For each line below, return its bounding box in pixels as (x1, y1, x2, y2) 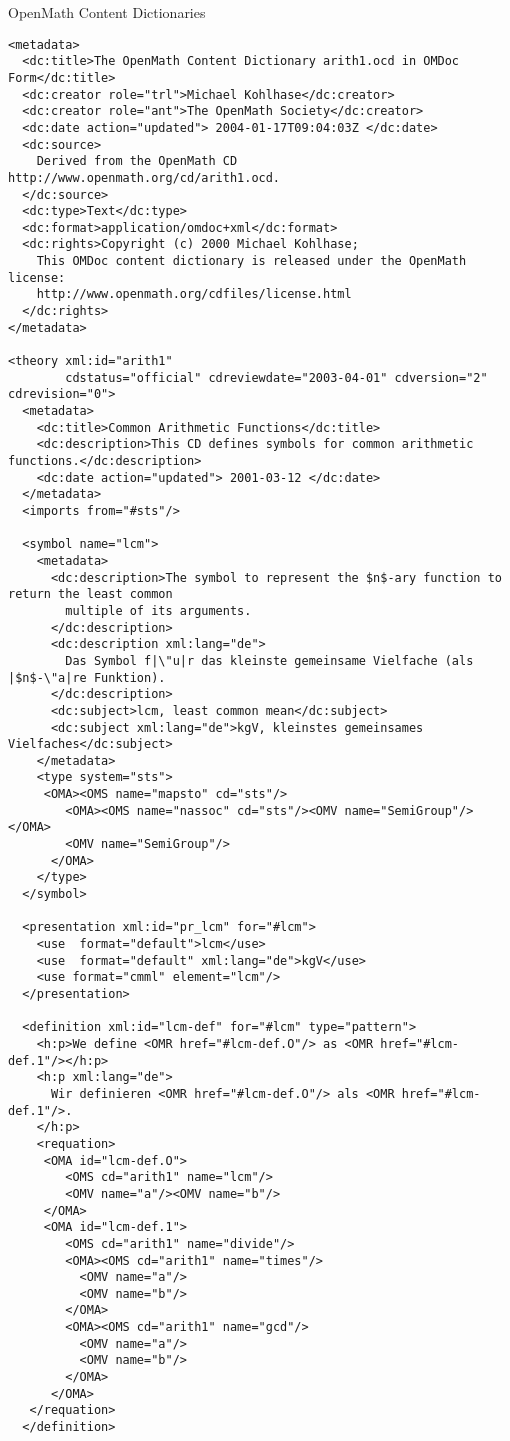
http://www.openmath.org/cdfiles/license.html (36, 287, 352, 302)
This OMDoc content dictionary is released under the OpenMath (36, 254, 467, 269)
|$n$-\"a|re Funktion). (8, 670, 166, 685)
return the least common (8, 587, 173, 602)
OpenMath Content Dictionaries (8, 2, 206, 22)
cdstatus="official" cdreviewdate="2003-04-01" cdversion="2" (65, 370, 488, 385)
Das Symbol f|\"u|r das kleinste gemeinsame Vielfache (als (65, 653, 474, 668)
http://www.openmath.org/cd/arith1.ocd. (8, 170, 281, 185)
